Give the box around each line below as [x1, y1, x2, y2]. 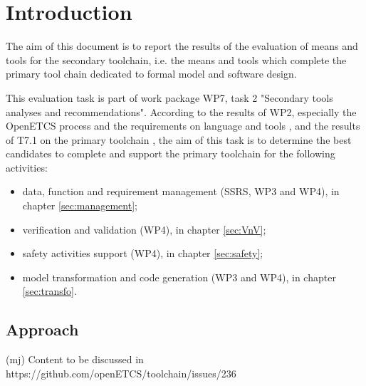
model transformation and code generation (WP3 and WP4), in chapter [22, 269, 336, 284]
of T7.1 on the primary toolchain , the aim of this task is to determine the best [6, 132, 352, 147]
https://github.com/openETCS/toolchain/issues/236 [6, 365, 236, 380]
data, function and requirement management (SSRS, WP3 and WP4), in [22, 184, 340, 199]
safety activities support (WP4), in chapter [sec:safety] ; [22, 246, 263, 261]
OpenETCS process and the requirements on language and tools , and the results [6, 118, 360, 133]
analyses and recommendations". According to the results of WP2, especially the [6, 104, 357, 119]
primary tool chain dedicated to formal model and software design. [6, 66, 297, 81]
